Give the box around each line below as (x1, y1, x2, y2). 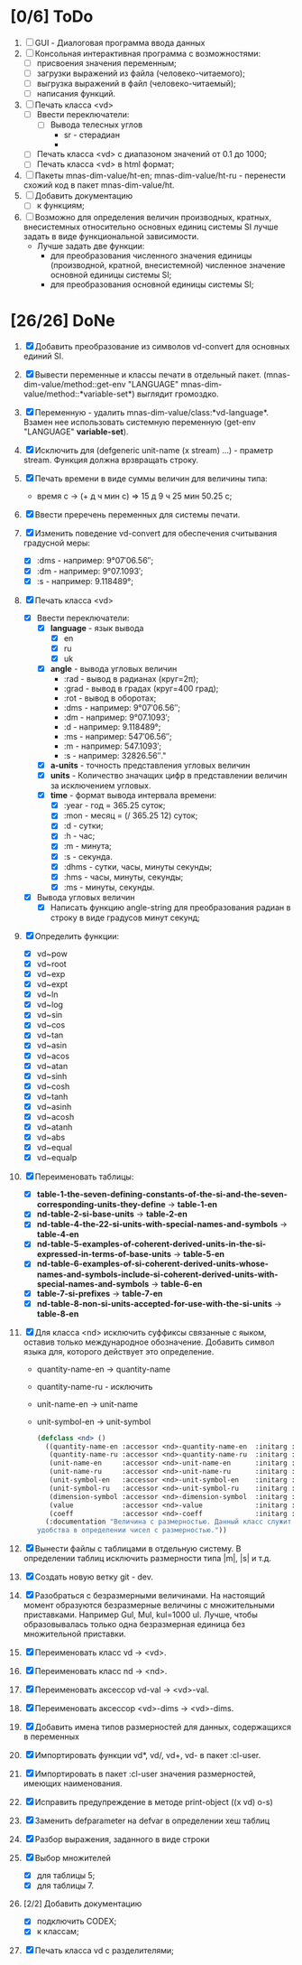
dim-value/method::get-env (23, 379, 126, 390)
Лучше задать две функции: (36, 240, 145, 251)
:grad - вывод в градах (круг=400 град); (63, 684, 219, 694)
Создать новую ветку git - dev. (34, 1571, 154, 1582)
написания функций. (36, 88, 116, 99)
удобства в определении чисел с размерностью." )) (36, 1526, 228, 1535)
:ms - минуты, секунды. (63, 881, 156, 892)
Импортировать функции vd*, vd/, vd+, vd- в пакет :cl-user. (34, 1750, 261, 1761)
